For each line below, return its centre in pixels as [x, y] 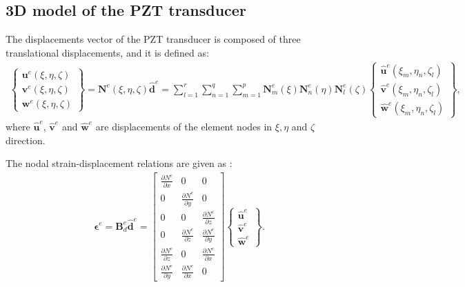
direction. [26, 140]
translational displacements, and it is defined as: [107, 52]
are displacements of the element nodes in [184, 126]
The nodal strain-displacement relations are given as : [119, 163]
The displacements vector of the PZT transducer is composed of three [153, 39]
